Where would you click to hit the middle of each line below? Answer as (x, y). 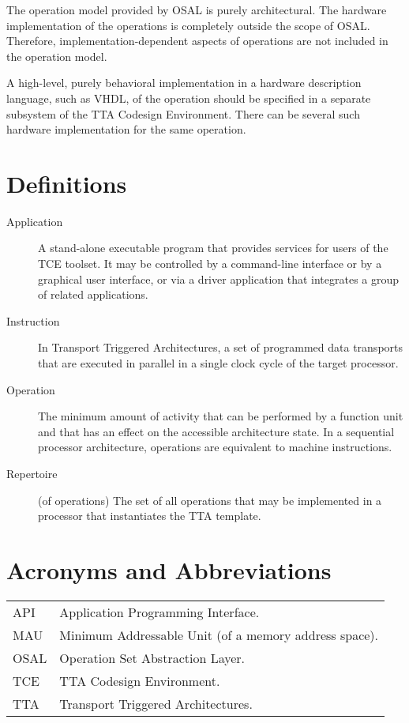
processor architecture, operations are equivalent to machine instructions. (215, 447)
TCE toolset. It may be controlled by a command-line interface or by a (210, 264)
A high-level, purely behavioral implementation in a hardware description (184, 83)
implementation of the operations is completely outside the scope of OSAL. (188, 25)
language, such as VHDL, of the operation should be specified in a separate (189, 98)
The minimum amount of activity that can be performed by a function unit (221, 416)
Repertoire (32, 473)
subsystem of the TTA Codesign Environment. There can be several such (183, 113)
